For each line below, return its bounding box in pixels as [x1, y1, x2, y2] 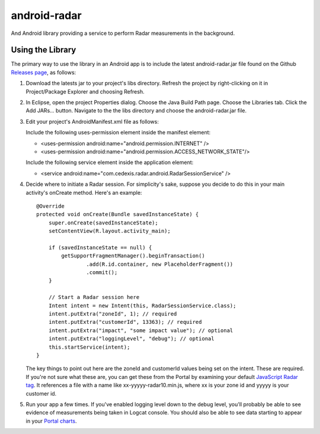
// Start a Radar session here [48, 294, 140, 301]
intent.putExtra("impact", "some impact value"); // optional [48, 327, 233, 334]
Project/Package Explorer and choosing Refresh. [25, 88, 145, 95]
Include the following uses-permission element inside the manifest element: [25, 129, 211, 136]
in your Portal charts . [25, 417, 77, 425]
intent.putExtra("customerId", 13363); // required [48, 319, 202, 326]
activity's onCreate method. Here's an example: [25, 189, 142, 196]
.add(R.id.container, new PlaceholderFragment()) [86, 261, 233, 268]
